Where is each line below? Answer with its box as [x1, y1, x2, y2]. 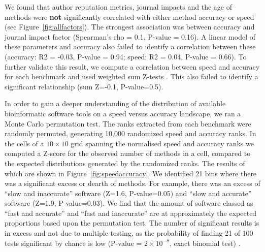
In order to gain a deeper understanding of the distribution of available [5, 98, 226, 109]
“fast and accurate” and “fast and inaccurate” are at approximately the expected [5, 207, 257, 218]
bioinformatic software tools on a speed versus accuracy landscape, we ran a [5, 108, 241, 118]
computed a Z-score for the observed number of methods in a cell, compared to [5, 148, 251, 159]
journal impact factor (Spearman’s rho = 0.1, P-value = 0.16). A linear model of [5, 31, 256, 42]
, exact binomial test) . [169, 237, 241, 248]
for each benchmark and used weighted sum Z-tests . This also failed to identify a [5, 71, 258, 82]
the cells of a [5, 138, 44, 148]
